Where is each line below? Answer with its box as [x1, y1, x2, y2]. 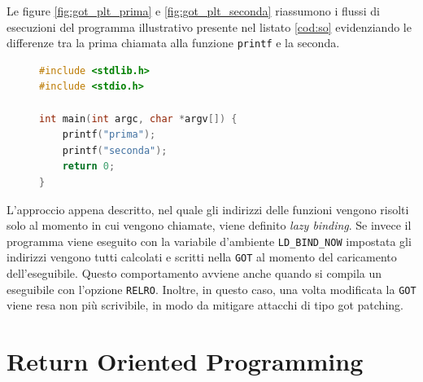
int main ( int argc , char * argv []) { [39, 112, 238, 125]
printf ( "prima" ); [62, 129, 156, 141]
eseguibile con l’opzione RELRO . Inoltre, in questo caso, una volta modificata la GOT [7, 280, 416, 297]
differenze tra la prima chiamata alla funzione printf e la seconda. [7, 34, 340, 51]
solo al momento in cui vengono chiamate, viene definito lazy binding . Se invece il [7, 217, 412, 234]
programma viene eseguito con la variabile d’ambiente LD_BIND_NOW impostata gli [7, 232, 412, 249]
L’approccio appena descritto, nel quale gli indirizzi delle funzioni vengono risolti [7, 200, 409, 217]
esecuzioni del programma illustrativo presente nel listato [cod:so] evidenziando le [7, 18, 412, 35]
